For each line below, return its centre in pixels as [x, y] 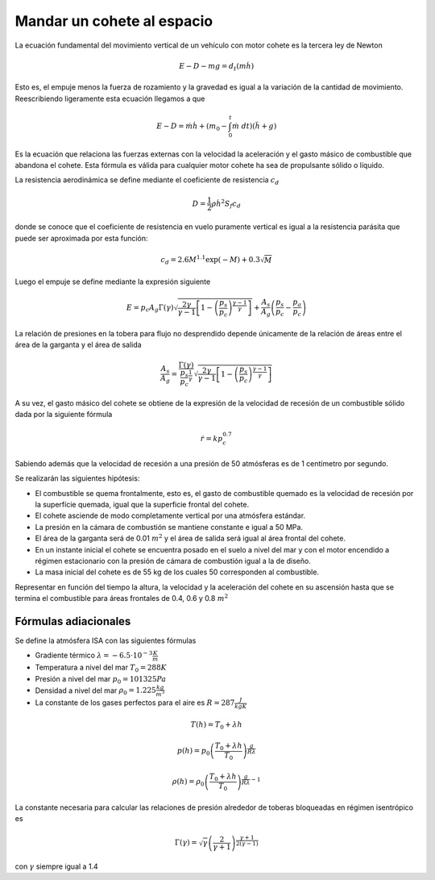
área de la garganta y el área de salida [78, 345]
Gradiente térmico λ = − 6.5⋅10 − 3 [94, 655]
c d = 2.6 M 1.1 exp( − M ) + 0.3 [211, 260]
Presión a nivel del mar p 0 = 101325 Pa [101, 680]
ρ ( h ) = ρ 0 [188, 782]
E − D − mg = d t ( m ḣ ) [216, 67]
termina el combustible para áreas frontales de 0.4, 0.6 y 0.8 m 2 [122, 598]
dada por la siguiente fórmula [64, 415]
